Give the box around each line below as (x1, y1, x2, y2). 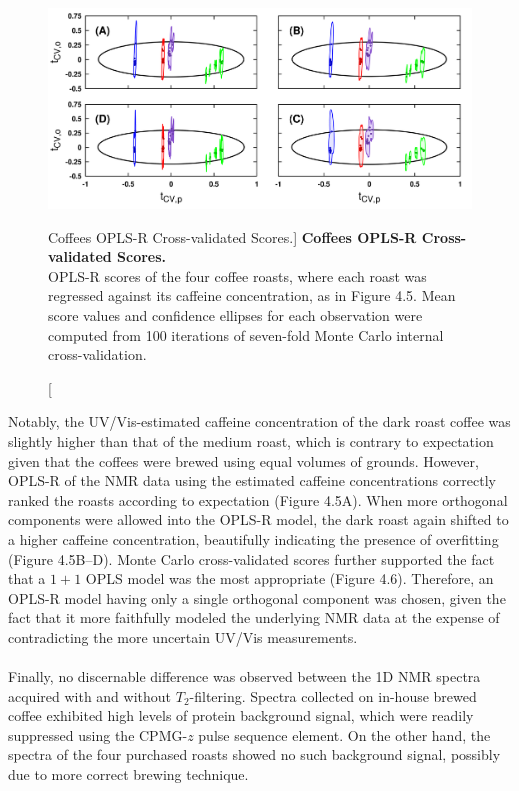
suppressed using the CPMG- (8, 724, 188, 745)
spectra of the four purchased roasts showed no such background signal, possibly (8, 744, 501, 765)
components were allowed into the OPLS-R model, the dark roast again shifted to (8, 509, 509, 530)
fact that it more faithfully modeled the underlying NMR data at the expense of (8, 607, 500, 628)
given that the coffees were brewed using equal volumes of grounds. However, (8, 450, 479, 471)
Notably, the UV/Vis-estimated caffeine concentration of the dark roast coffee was (8, 411, 511, 432)
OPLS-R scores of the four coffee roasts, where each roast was (48, 265, 427, 286)
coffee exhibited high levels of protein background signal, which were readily (8, 705, 474, 726)
